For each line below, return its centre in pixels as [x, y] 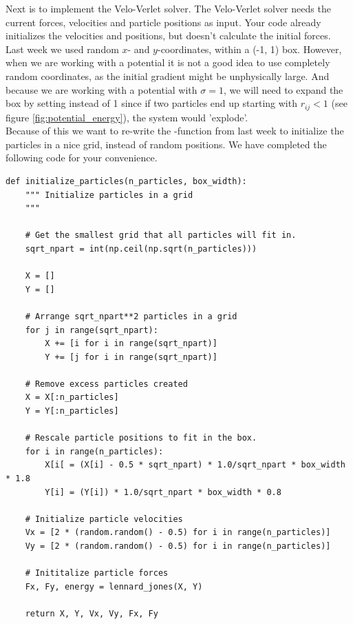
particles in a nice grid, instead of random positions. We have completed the [166, 144]
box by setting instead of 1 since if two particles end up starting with [151, 103]
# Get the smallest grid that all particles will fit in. [161, 235]
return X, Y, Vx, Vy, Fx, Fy [92, 613]
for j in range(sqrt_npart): [92, 330]
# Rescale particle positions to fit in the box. [141, 438]
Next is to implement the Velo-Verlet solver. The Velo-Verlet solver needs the [168, 8]
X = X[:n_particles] [72, 397]
